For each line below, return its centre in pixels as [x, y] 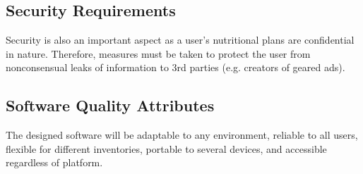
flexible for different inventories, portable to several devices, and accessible [166, 148]
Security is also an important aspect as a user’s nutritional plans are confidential [180, 40]
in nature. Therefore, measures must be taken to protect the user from [158, 53]
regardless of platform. [54, 162]
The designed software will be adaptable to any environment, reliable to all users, [182, 135]
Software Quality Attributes [110, 105]
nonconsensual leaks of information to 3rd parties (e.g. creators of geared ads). [175, 67]
